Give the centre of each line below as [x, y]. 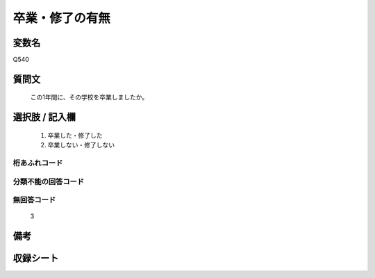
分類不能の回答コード [49, 181]
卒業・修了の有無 [62, 18]
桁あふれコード [38, 163]
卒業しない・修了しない [81, 145]
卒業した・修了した [75, 135]
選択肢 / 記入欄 [44, 117]
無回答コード [34, 200]
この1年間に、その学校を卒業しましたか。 [89, 97]
